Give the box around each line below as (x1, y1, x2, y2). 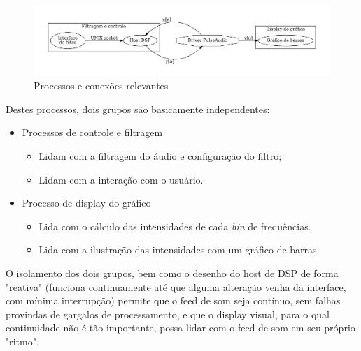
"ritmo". (6, 334, 39, 348)
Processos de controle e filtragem (22, 125, 163, 140)
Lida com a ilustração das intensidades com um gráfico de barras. (38, 242, 320, 257)
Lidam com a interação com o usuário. (38, 172, 204, 186)
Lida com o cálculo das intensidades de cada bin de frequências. (38, 218, 311, 233)
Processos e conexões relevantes (34, 78, 169, 93)
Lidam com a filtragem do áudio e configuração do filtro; (38, 148, 282, 163)
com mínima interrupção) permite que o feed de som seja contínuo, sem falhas (6, 293, 341, 308)
